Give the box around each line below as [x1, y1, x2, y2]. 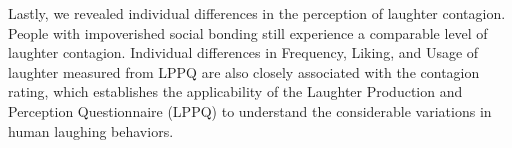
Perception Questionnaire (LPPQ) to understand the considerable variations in [8, 100, 492, 121]
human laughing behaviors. [8, 120, 174, 141]
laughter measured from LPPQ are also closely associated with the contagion [8, 61, 480, 82]
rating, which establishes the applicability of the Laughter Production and [8, 81, 463, 102]
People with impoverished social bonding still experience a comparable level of [8, 22, 488, 43]
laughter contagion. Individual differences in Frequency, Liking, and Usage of [8, 42, 479, 63]
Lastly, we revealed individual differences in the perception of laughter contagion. [8, 3, 506, 23]
